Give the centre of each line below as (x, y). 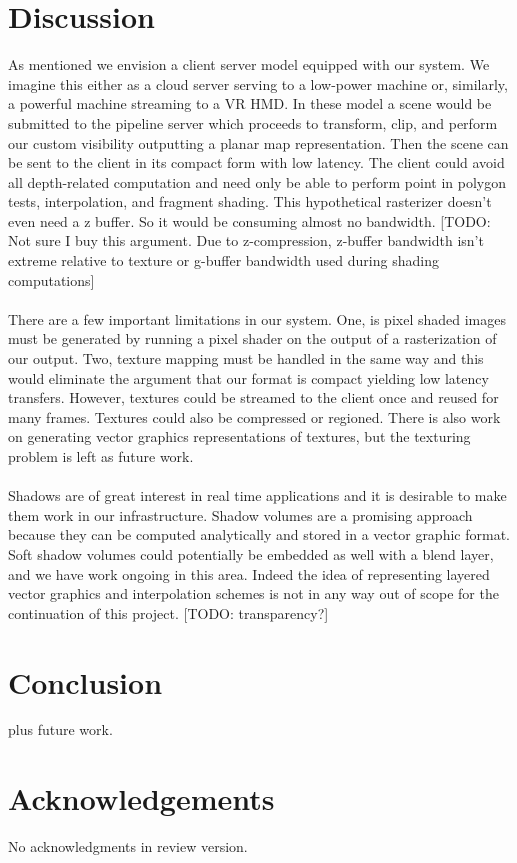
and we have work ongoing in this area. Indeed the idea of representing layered (249, 573)
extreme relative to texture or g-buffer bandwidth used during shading (223, 260)
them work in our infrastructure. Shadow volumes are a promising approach (240, 514)
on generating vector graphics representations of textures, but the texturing (239, 436)
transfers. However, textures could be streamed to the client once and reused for (253, 397)
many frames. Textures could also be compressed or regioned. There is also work (254, 416)
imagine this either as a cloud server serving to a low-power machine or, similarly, (258, 83)
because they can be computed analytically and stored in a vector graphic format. (259, 534)
